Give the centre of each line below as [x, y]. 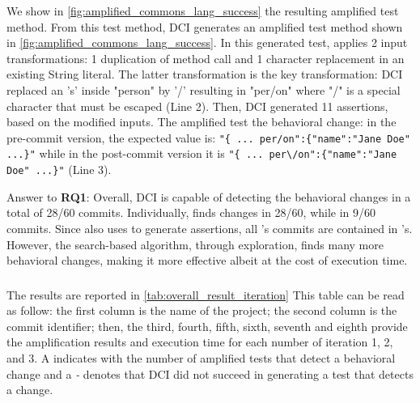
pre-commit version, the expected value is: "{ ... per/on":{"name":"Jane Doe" [208, 137]
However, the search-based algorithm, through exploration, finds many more [195, 244]
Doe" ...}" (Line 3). [59, 170]
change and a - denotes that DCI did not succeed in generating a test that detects [210, 373]
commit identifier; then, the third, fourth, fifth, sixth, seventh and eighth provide [207, 326]
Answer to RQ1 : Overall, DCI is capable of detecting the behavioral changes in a [209, 196]
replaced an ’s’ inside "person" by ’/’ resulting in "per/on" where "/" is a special [204, 89]
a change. [30, 390]
